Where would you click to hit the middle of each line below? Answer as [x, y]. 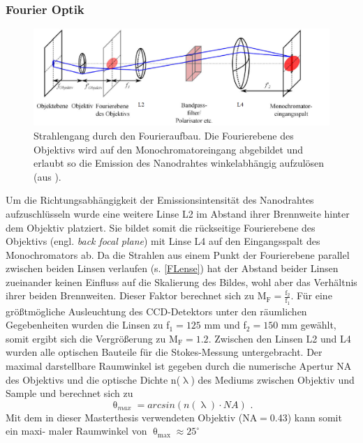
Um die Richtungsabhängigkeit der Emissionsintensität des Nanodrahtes [160, 200]
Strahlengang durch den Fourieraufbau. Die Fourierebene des [164, 135]
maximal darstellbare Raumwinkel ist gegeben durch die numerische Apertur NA [179, 366]
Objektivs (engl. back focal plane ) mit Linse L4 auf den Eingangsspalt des [163, 241]
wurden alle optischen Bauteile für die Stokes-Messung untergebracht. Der [164, 352]
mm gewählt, [309, 325]
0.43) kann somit [306, 417]
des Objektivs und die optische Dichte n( [93, 379]
